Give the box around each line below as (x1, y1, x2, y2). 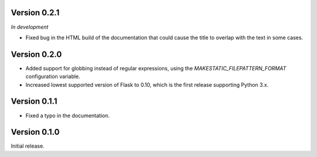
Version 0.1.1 (11, 97, 58, 107)
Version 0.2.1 (11, 8, 60, 18)
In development (11, 23, 49, 30)
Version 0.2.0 (11, 49, 62, 59)
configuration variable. (25, 73, 80, 80)
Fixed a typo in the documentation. (25, 112, 110, 119)
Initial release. (11, 142, 45, 149)
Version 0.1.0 (11, 127, 60, 137)
